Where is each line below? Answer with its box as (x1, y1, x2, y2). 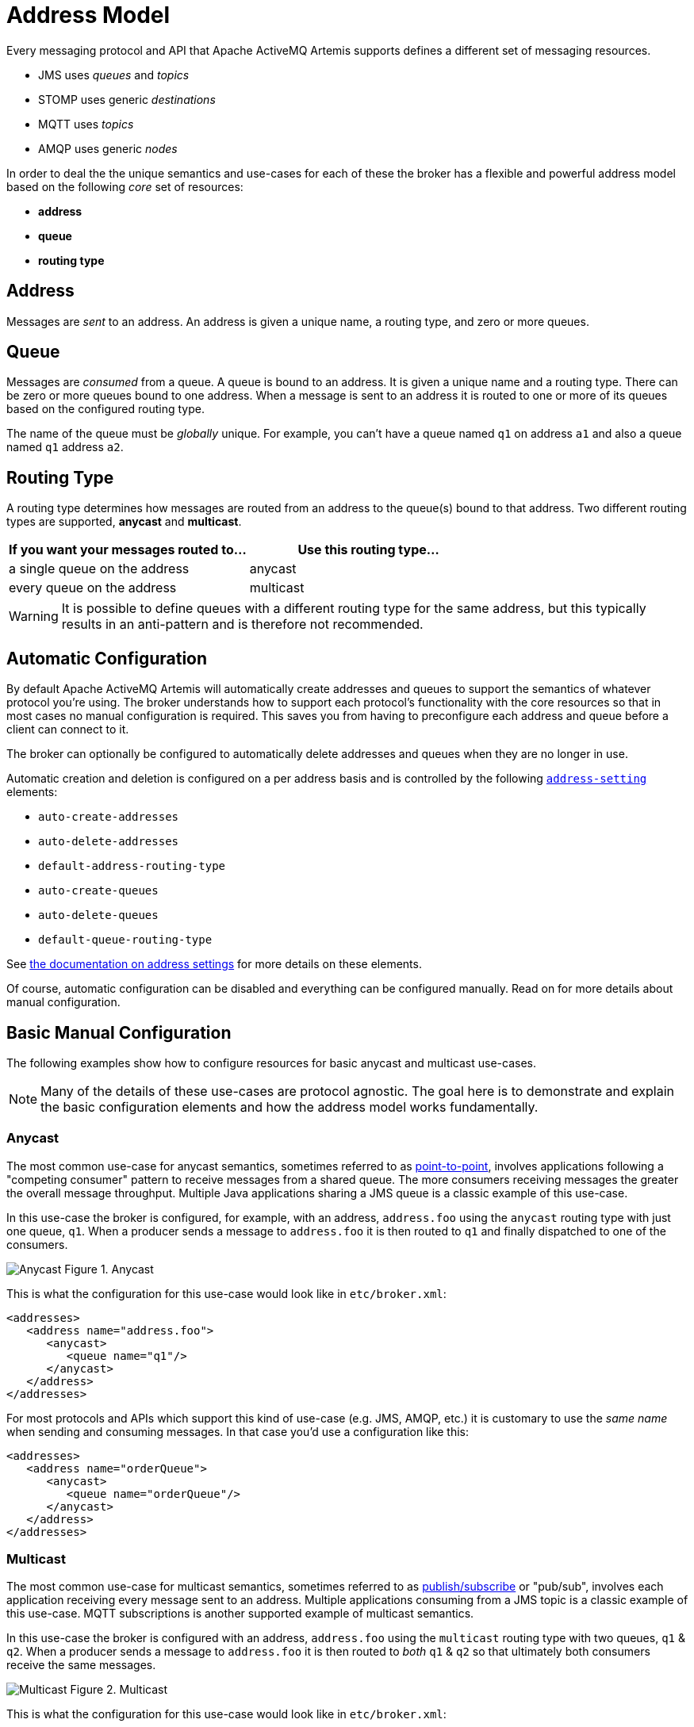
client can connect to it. (6, 722, 129, 737)
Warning (9, 608, 59, 625)
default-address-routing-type (38, 860, 226, 873)
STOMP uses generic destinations (38, 92, 216, 106)
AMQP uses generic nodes (38, 141, 178, 155)
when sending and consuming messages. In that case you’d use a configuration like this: (6, 1424, 470, 1438)
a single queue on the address (9, 561, 190, 577)
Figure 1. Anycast (64, 1262, 154, 1276)
